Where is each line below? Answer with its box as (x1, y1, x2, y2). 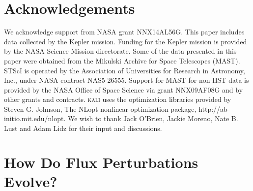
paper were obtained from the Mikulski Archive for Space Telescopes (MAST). (4, 55, 240, 65)
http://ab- (198, 103, 230, 114)
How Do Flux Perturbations (4, 152, 198, 172)
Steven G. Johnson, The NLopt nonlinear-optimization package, (4, 103, 197, 114)
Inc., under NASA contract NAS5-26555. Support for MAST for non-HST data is (4, 75, 249, 85)
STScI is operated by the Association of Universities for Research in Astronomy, (4, 65, 245, 75)
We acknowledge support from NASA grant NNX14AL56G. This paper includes (4, 27, 245, 37)
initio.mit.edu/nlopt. (4, 113, 66, 124)
